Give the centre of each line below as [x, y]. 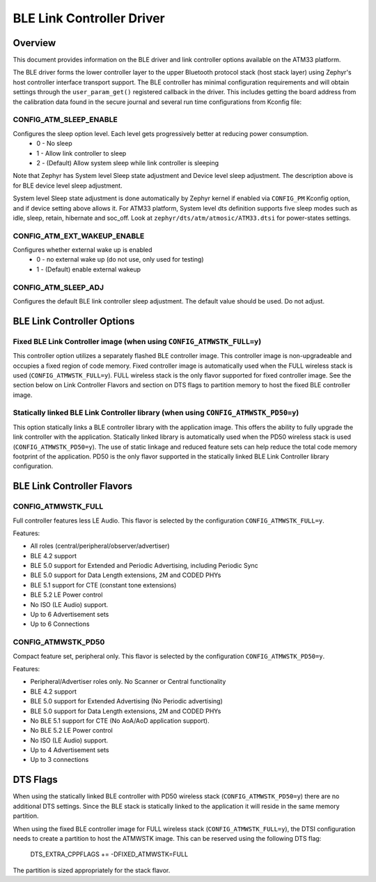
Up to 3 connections [60, 760]
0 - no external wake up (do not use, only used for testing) [120, 260]
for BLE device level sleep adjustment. [68, 186]
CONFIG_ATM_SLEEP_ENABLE [65, 120]
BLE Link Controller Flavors [73, 486]
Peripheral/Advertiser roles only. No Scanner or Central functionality [128, 682]
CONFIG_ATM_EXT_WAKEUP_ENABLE [79, 236]
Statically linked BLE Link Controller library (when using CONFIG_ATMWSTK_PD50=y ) [156, 413]
